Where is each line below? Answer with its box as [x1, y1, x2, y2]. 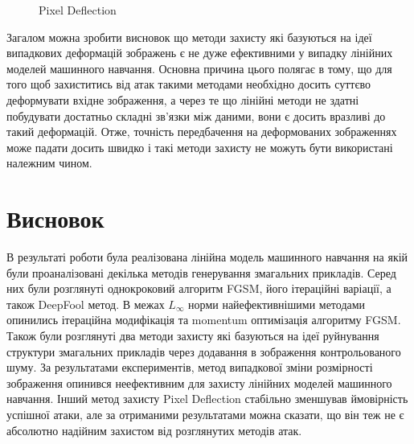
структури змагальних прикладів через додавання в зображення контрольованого [6, 343, 401, 360]
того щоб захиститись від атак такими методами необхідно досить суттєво [6, 76, 371, 92]
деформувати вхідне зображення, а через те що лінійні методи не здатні [6, 91, 359, 108]
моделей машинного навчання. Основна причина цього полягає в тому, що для [6, 60, 392, 76]
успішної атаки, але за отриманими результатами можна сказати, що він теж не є [6, 406, 404, 422]
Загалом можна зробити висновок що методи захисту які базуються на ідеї [6, 28, 372, 45]
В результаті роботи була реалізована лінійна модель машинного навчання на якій [6, 249, 408, 265]
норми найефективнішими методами [188, 295, 366, 312]
